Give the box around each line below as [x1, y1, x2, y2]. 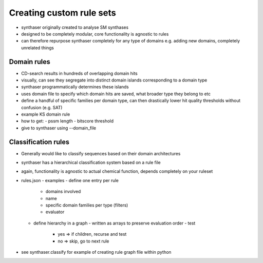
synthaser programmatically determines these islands [21, 84, 129, 90]
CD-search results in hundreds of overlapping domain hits [21, 70, 138, 76]
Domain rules [9, 58, 51, 66]
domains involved [45, 188, 81, 195]
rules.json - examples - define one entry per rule [21, 177, 119, 183]
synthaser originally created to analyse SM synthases [21, 24, 129, 30]
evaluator [45, 209, 65, 215]
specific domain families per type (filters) [45, 202, 129, 208]
